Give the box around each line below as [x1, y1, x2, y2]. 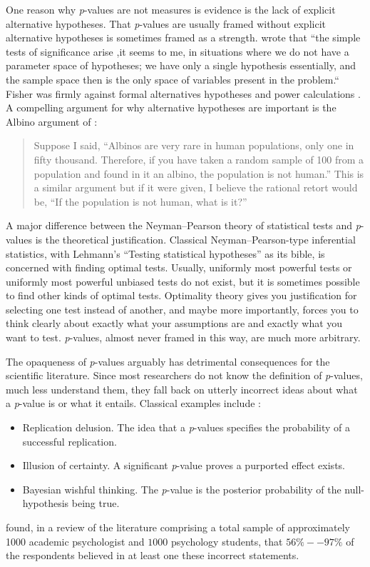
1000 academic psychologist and [6, 533, 145, 548]
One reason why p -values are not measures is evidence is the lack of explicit [6, 2, 336, 16]
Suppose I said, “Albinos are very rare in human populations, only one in [34, 138, 354, 153]
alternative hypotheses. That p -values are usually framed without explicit [6, 16, 326, 31]
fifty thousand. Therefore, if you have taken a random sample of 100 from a [34, 151, 364, 166]
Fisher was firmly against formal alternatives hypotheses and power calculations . [6, 86, 361, 101]
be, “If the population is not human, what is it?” [34, 194, 247, 209]
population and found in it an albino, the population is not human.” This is [34, 166, 364, 181]
